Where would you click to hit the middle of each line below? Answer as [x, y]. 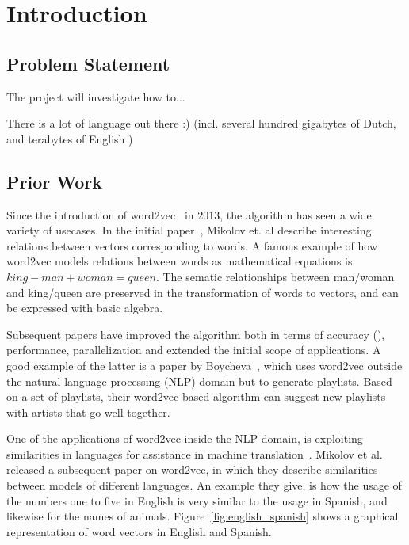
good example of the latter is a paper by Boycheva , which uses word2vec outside [204, 365]
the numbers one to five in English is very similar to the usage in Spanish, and [197, 500]
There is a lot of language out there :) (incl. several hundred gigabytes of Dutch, [201, 123]
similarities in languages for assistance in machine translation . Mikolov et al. [195, 454]
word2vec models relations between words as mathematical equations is [180, 261]
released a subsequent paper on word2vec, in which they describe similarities [192, 469]
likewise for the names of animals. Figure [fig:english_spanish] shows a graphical [203, 516]
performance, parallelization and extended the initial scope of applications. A [194, 350]
